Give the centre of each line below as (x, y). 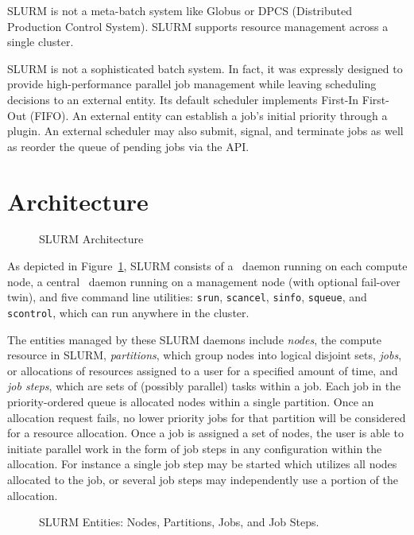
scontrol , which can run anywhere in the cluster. (128, 312)
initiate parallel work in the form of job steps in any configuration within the (195, 448)
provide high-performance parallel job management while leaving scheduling (192, 84)
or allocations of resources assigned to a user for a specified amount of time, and (203, 370)
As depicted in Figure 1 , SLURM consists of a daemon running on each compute (207, 266)
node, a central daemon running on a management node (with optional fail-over (204, 281)
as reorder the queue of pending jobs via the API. (128, 146)
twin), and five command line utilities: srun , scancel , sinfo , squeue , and (187, 297)
